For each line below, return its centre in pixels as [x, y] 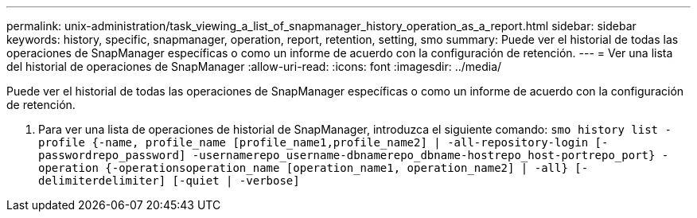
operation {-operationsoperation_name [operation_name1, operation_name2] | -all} [303, 168]
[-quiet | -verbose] [236, 181]
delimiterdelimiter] [102, 181]
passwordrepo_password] [112, 155]
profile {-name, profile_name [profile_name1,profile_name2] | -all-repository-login [313, 142]
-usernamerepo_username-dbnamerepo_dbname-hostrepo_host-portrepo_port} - [430, 155]
